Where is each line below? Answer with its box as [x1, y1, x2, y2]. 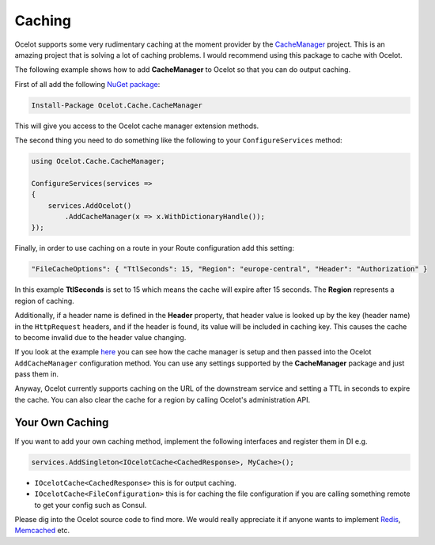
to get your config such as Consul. [34, 500, 147, 509]
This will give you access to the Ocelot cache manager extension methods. [14, 121, 259, 131]
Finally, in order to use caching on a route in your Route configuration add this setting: [14, 244, 294, 253]
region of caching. [14, 296, 74, 305]
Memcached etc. [14, 526, 70, 536]
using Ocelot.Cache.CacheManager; [31, 157, 165, 166]
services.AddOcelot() [47, 201, 132, 210]
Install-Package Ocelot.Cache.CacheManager [31, 100, 203, 110]
